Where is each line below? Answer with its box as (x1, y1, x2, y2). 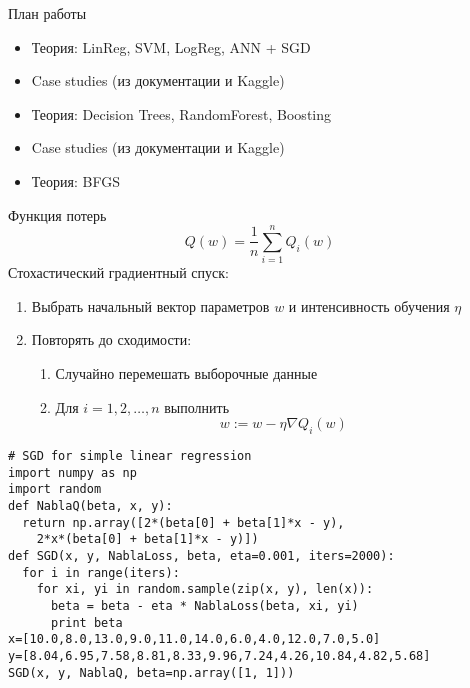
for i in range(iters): (22, 565, 180, 580)
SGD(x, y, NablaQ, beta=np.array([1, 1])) (8, 665, 295, 680)
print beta (50, 615, 123, 630)
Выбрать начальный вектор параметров (31, 295, 270, 316)
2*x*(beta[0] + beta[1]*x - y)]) (36, 532, 259, 547)
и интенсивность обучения (288, 295, 450, 316)
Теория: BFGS (31, 170, 120, 191)
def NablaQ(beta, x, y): (8, 499, 173, 514)
